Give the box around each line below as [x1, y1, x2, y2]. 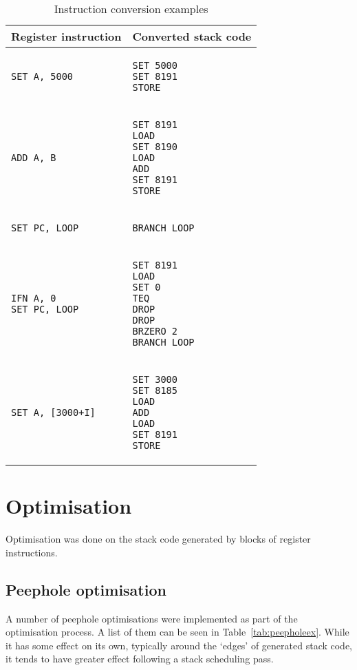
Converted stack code [132, 28, 252, 44]
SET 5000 [132, 60, 177, 71]
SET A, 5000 [11, 71, 74, 82]
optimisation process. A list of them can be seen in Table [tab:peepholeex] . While [6, 625, 349, 639]
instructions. [6, 545, 58, 559]
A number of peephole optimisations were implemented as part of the [6, 611, 298, 625]
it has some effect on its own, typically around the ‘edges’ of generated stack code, [6, 638, 353, 652]
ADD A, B [11, 152, 56, 163]
